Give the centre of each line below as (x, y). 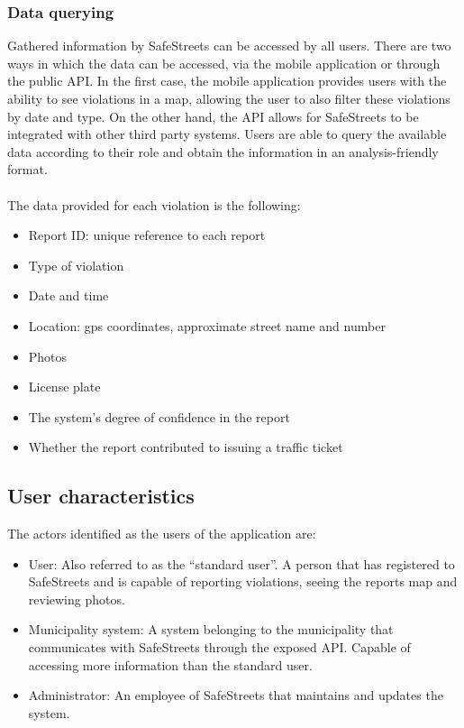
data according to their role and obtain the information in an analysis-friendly (223, 151)
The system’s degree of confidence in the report (159, 416)
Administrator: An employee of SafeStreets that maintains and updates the (236, 695)
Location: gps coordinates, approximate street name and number (207, 325)
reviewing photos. (77, 599)
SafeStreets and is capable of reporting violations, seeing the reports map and (243, 581)
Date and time (68, 295)
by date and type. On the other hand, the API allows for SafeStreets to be (213, 116)
